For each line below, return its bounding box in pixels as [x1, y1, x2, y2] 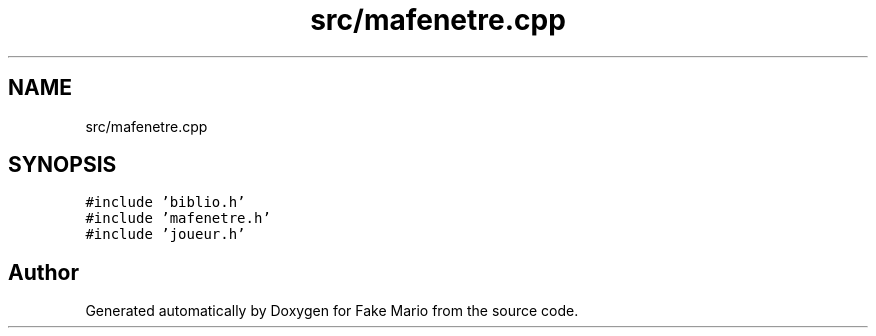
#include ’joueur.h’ [85, 226, 246, 243]
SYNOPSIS [8, 152, 117, 178]
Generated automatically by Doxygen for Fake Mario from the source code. [85, 302, 579, 320]
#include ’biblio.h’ [85, 194, 246, 211]
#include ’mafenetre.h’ [85, 210, 271, 227]
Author [8, 259, 79, 285]
